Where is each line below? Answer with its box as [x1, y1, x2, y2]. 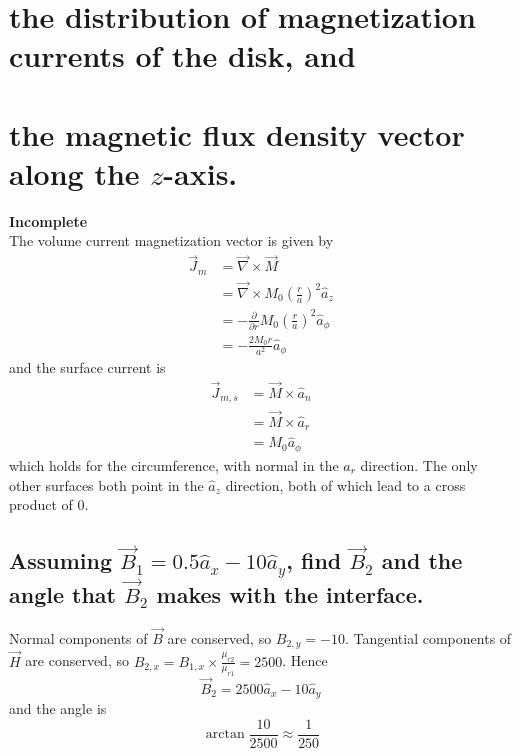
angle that [9, 578, 116, 609]
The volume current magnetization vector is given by [9, 230, 334, 251]
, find [286, 545, 342, 576]
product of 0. [9, 494, 89, 515]
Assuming [9, 545, 113, 576]
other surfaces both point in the [9, 474, 204, 495]
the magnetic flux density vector [9, 113, 465, 154]
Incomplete [9, 210, 88, 231]
